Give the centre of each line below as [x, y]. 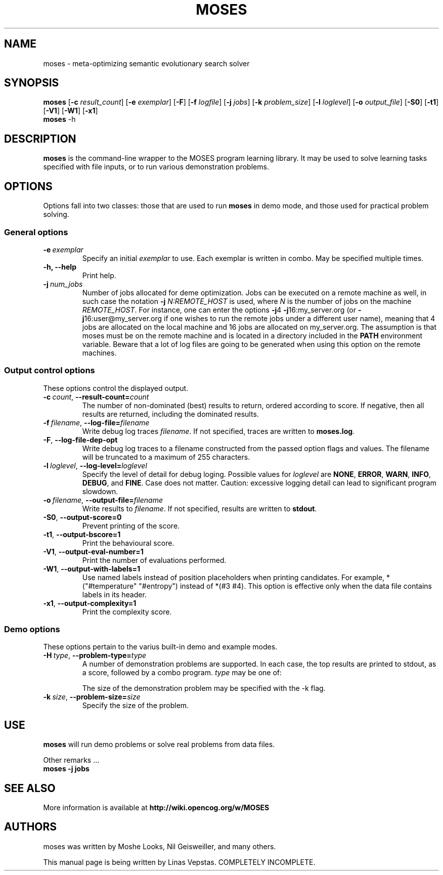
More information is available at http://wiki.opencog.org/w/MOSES [156, 808]
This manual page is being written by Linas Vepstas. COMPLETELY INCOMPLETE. [179, 862]
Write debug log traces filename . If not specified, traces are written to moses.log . [218, 431]
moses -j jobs [66, 769]
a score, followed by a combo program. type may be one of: [182, 673]
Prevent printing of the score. [131, 526]
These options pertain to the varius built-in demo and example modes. [160, 647]
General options [36, 232]
